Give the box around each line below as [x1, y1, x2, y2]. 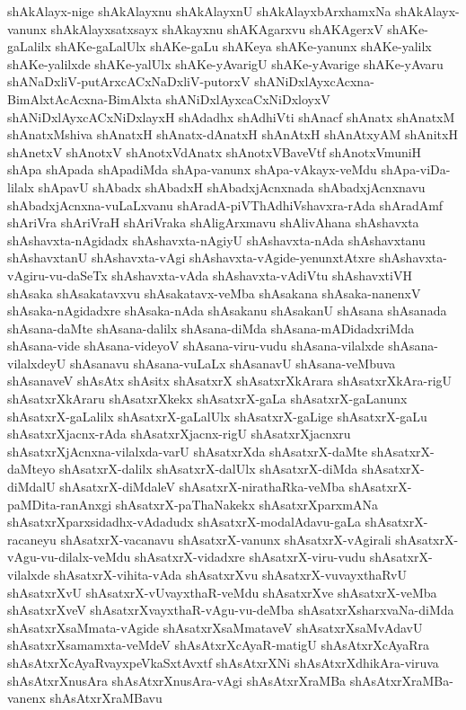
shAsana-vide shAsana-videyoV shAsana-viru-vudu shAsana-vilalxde [7, 336, 384, 355]
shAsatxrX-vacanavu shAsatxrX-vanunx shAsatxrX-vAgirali [60, 529, 391, 548]
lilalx [7, 177, 34, 196]
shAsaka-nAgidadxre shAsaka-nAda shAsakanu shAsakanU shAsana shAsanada [7, 301, 447, 320]
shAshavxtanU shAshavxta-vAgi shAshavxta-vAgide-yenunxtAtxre [7, 248, 375, 267]
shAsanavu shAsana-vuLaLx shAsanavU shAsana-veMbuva [70, 353, 396, 372]
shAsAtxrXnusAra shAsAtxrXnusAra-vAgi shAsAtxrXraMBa [7, 670, 347, 689]
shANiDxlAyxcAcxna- [254, 72, 374, 91]
